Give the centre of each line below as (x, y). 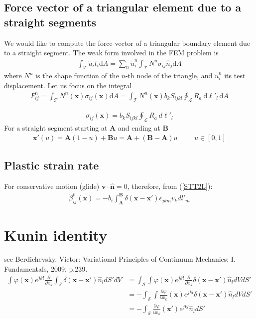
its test (235, 76)
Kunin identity (56, 235)
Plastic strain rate (52, 165)
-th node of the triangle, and (169, 76)
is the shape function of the (77, 76)
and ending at (139, 128)
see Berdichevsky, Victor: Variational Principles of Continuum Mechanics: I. (120, 259)
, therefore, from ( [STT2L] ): (170, 186)
